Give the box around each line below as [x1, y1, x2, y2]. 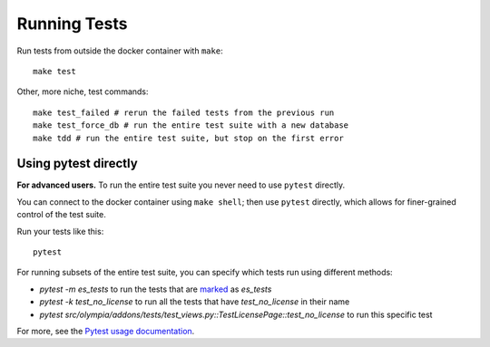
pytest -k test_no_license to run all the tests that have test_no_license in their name [39, 296, 350, 307]
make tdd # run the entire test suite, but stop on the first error [33, 132, 344, 143]
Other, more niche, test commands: [16, 86, 149, 97]
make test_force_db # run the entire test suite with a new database [33, 120, 349, 130]
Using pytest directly [16, 156, 138, 171]
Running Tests [16, 14, 128, 34]
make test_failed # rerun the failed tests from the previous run [33, 107, 335, 118]
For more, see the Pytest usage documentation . [16, 325, 195, 336]
